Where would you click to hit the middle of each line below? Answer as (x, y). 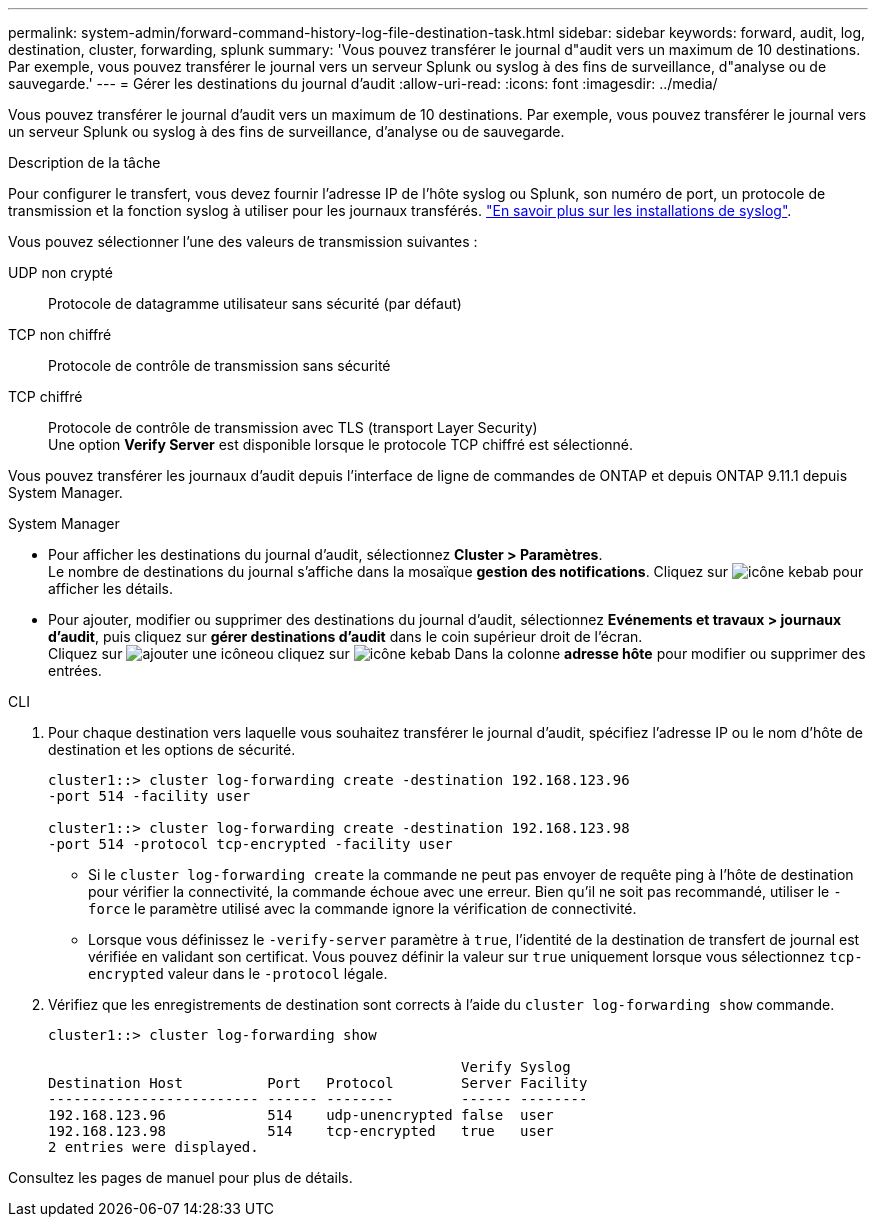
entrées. (75, 670)
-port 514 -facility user (149, 796)
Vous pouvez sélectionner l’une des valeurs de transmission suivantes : (243, 241)
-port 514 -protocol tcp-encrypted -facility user (250, 844)
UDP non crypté (60, 272)
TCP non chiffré (60, 334)
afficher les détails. (111, 588)
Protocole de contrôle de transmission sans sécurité (219, 365)
